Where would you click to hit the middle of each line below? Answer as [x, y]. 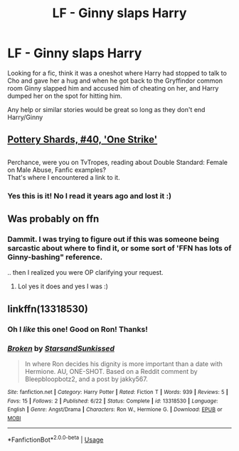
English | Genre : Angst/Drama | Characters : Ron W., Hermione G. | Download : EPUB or [115, 410]
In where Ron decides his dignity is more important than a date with [123, 364]
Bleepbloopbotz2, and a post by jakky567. [86, 379]
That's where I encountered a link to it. [64, 177]
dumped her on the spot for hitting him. [65, 96]
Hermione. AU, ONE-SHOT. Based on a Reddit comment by [111, 371]
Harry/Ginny [25, 117]
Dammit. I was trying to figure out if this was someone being [113, 239]
